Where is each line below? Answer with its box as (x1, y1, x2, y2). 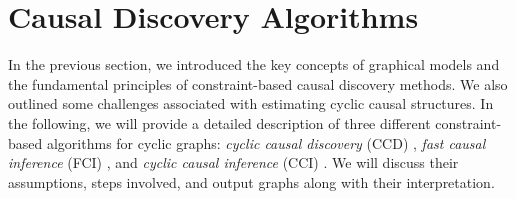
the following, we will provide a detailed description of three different (8, 112, 431, 133)
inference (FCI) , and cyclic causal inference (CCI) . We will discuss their (8, 152, 459, 173)
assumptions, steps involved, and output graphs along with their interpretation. (8, 171, 495, 192)
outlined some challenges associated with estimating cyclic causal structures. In (8, 93, 494, 114)
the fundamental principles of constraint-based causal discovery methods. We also (8, 73, 508, 94)
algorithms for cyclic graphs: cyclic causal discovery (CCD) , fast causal (46, 132, 486, 153)
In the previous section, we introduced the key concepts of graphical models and (8, 54, 500, 75)
